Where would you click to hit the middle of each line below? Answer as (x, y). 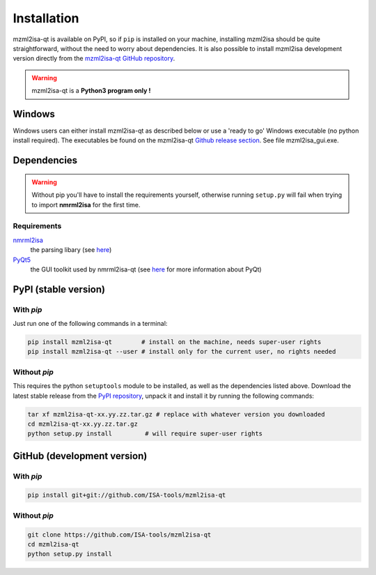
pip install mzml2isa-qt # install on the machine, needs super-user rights (174, 342)
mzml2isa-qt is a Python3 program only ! (91, 91)
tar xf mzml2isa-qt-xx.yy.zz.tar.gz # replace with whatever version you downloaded (176, 414)
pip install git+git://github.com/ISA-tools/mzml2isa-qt (127, 495)
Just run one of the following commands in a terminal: (90, 324)
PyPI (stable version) (59, 289)
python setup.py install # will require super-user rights (145, 434)
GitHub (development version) (80, 456)
